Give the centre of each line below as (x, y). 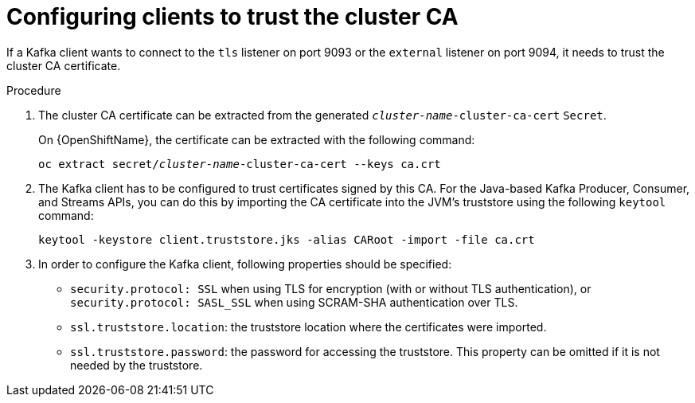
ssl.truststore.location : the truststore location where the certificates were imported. (308, 327)
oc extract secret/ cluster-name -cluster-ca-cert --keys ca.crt (240, 164)
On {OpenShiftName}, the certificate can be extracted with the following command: (257, 139)
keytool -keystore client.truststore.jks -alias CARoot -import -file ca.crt (287, 239)
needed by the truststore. (137, 365)
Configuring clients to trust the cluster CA (232, 17)
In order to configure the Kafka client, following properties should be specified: (245, 264)
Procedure (34, 90)
